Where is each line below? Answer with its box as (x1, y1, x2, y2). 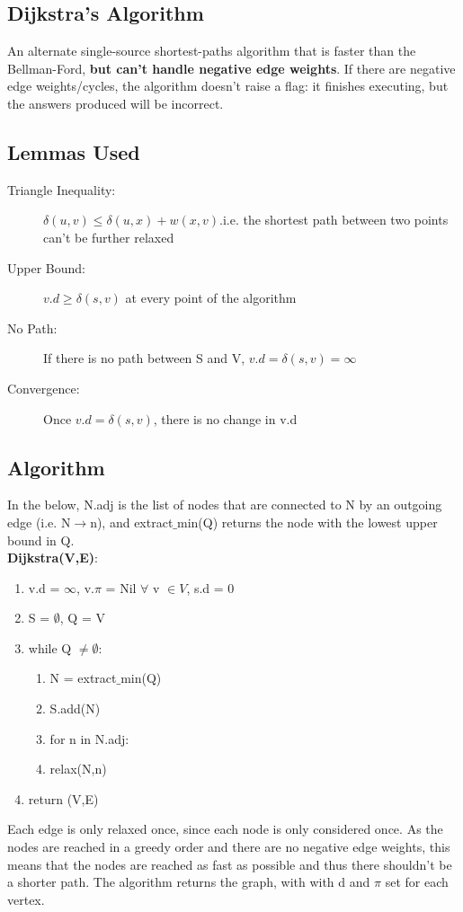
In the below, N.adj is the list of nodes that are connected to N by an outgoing (7, 495, 442, 514)
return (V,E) (28, 789, 99, 808)
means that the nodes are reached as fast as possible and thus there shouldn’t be (7, 854, 452, 873)
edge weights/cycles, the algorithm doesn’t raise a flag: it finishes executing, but (7, 76, 449, 95)
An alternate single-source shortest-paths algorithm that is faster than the (7, 41, 416, 60)
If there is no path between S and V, (43, 349, 245, 367)
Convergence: (7, 378, 80, 397)
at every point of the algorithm (125, 288, 297, 307)
